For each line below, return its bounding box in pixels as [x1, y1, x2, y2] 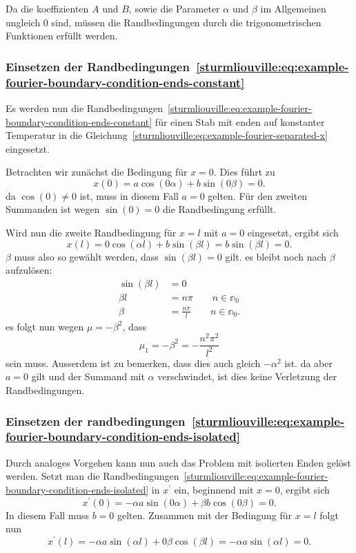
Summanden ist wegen [6, 202, 100, 216]
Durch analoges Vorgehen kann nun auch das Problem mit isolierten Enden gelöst [6, 455, 351, 469]
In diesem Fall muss [6, 507, 89, 522]
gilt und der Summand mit [31, 369, 145, 384]
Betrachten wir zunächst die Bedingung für [6, 165, 188, 179]
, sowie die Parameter [128, 1, 220, 15]
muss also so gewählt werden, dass [14, 249, 159, 263]
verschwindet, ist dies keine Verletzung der [157, 369, 337, 384]
